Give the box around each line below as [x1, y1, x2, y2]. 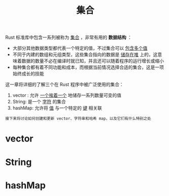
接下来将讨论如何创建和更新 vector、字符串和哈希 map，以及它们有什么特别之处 [5, 116, 151, 121]
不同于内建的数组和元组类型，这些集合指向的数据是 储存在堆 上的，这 [12, 51, 158, 58]
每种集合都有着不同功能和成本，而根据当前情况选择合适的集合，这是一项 [12, 64, 164, 70]
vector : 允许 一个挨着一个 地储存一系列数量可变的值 [12, 92, 122, 98]
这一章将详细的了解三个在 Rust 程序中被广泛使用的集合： [5, 81, 124, 88]
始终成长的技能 [12, 71, 44, 77]
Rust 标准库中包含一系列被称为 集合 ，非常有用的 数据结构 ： [5, 34, 132, 41]
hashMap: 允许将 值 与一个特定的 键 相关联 [12, 105, 103, 111]
